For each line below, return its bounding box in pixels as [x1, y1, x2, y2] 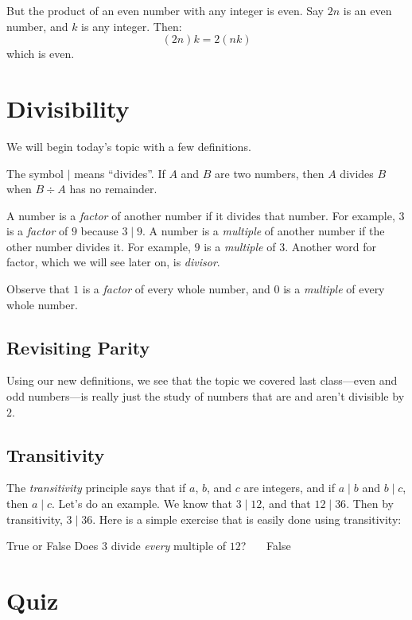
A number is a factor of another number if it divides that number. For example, [6, 207, 395, 223]
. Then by [346, 495, 395, 512]
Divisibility [6, 91, 130, 124]
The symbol [6, 165, 64, 181]
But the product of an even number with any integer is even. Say [6, 2, 324, 18]
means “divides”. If [74, 165, 165, 181]
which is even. [6, 45, 75, 62]
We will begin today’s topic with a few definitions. [6, 138, 251, 154]
